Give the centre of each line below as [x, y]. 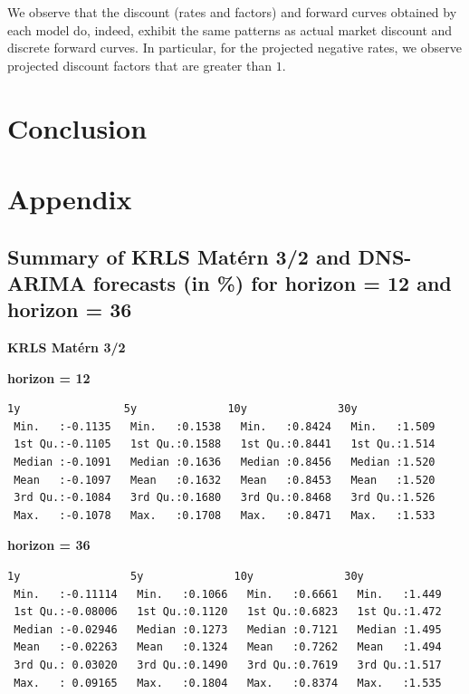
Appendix [70, 198]
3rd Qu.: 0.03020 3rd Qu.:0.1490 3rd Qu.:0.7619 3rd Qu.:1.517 [228, 665]
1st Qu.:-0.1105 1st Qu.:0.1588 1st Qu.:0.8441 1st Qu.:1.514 [225, 444]
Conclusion [77, 127]
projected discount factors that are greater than [140, 65]
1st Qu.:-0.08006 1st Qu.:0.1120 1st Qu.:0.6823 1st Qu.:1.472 [228, 612]
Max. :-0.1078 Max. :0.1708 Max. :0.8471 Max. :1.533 [225, 515]
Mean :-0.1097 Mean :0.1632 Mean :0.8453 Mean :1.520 [225, 480]
